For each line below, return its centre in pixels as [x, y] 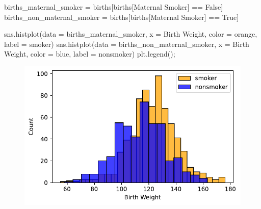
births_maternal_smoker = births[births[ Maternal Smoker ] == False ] [114, 7]
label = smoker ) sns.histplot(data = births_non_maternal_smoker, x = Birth [127, 44]
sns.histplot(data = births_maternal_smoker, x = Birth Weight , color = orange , [131, 34]
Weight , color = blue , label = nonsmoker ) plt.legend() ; [90, 54]
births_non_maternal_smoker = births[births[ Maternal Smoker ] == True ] [122, 17]
